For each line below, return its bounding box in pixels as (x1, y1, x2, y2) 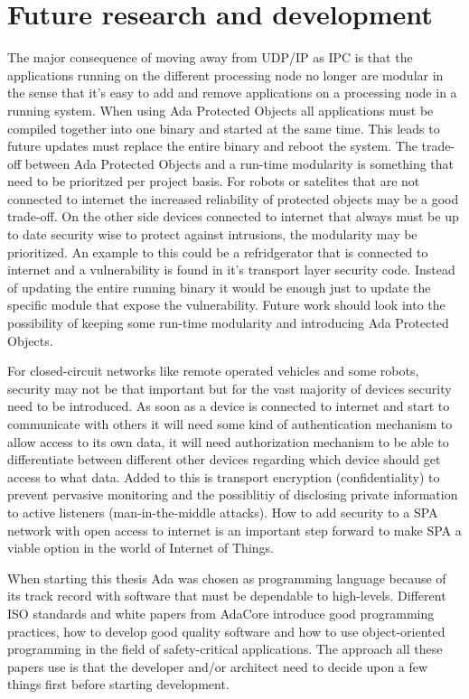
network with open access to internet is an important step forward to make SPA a (7, 520, 462, 539)
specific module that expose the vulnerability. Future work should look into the (7, 295, 446, 314)
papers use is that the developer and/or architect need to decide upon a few (7, 657, 428, 676)
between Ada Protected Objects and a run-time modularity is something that (24, 154, 455, 172)
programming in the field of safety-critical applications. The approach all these (7, 639, 443, 658)
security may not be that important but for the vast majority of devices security (7, 378, 452, 397)
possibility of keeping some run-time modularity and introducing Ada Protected (7, 313, 449, 332)
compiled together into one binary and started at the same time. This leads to (7, 118, 440, 137)
